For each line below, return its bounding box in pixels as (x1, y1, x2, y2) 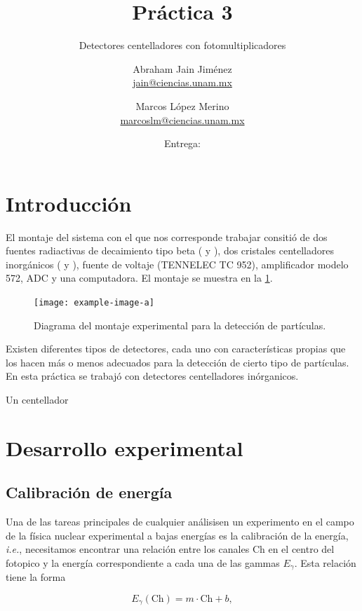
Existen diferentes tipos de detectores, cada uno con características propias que (6, 341, 346, 356)
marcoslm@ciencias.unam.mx (120, 112, 245, 127)
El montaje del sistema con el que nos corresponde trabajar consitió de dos (6, 229, 328, 244)
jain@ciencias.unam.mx (133, 75, 232, 90)
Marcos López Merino (135, 98, 229, 113)
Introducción (6, 188, 132, 217)
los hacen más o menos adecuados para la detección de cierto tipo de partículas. (6, 355, 349, 369)
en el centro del (268, 542, 335, 556)
